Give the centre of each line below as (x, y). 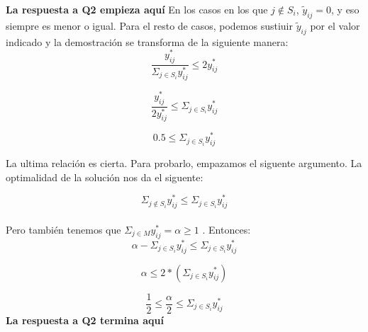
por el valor (335, 25)
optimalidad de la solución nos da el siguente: (105, 177)
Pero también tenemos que (63, 229)
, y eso (345, 9)
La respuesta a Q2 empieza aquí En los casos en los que (137, 9)
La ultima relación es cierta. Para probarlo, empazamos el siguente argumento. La (184, 163)
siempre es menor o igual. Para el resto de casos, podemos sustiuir (150, 25)
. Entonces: (227, 229)
